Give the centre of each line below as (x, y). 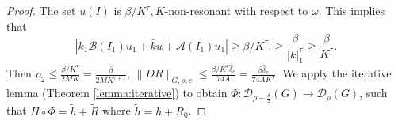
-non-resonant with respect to (236, 10)
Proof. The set (41, 10)
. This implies (352, 10)
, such (373, 93)
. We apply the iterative (333, 73)
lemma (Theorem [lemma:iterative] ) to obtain (117, 93)
